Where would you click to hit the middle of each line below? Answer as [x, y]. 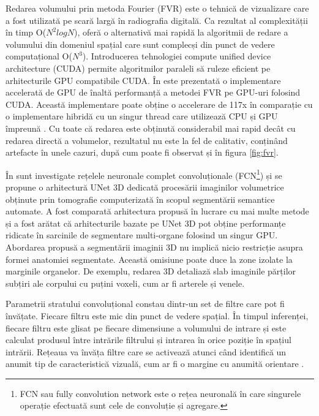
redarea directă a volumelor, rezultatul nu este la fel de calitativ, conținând [147, 140]
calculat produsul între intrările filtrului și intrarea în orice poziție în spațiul [148, 340]
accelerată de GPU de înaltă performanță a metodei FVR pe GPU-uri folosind [153, 92]
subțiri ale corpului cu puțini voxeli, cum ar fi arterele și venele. [125, 283]
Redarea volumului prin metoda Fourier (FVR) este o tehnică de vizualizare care [157, 8]
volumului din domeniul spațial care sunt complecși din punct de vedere [140, 44]
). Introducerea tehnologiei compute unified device [177, 56]
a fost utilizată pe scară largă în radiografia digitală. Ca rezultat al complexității [157, 20]
